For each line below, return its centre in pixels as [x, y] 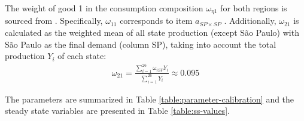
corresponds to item [156, 21]
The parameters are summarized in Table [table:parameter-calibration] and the [150, 99]
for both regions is [254, 8]
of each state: [82, 56]
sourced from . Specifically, [54, 21]
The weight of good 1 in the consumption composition [104, 8]
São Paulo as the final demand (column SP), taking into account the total [141, 44]
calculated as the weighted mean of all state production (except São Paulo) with [152, 32]
